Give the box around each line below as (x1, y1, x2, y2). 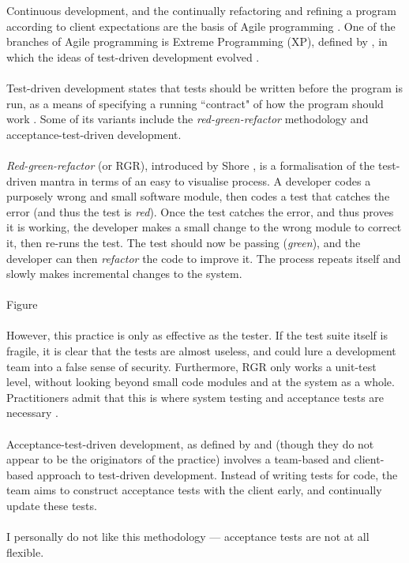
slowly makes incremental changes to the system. (6, 265, 242, 282)
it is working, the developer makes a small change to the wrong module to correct (6, 219, 402, 235)
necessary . (6, 404, 58, 421)
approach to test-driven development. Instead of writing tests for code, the (36, 466, 398, 482)
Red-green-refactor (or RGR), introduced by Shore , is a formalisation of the (6, 156, 375, 173)
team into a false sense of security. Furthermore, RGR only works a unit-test (6, 358, 377, 374)
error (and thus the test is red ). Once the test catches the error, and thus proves (6, 203, 394, 220)
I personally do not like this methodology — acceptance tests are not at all (6, 528, 370, 545)
